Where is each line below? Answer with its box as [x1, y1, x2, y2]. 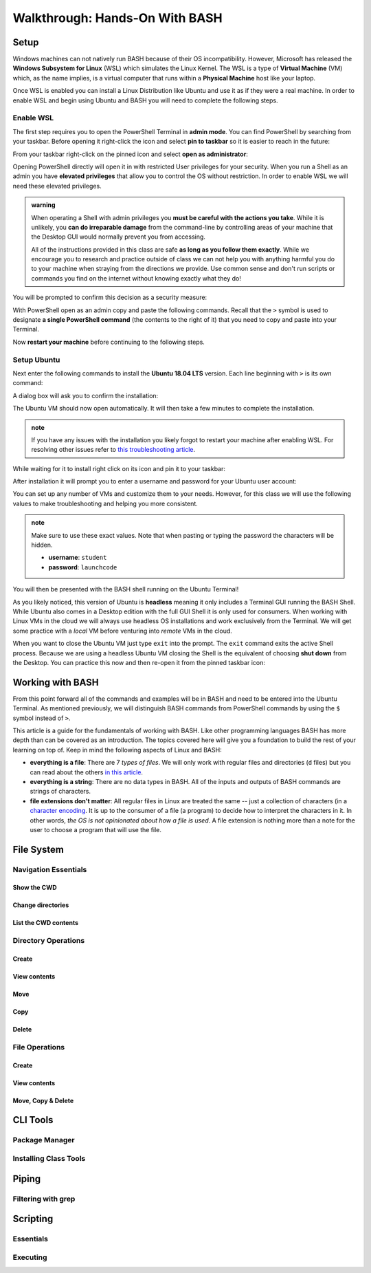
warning [31, 201, 56, 209]
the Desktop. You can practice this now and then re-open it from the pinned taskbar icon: [12, 658, 266, 666]
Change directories [12, 901, 69, 909]
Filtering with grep [12, 1194, 76, 1204]
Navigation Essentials [12, 864, 87, 874]
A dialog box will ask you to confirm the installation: [12, 391, 159, 400]
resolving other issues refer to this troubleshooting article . [31, 446, 196, 454]
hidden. [31, 541, 53, 550]
